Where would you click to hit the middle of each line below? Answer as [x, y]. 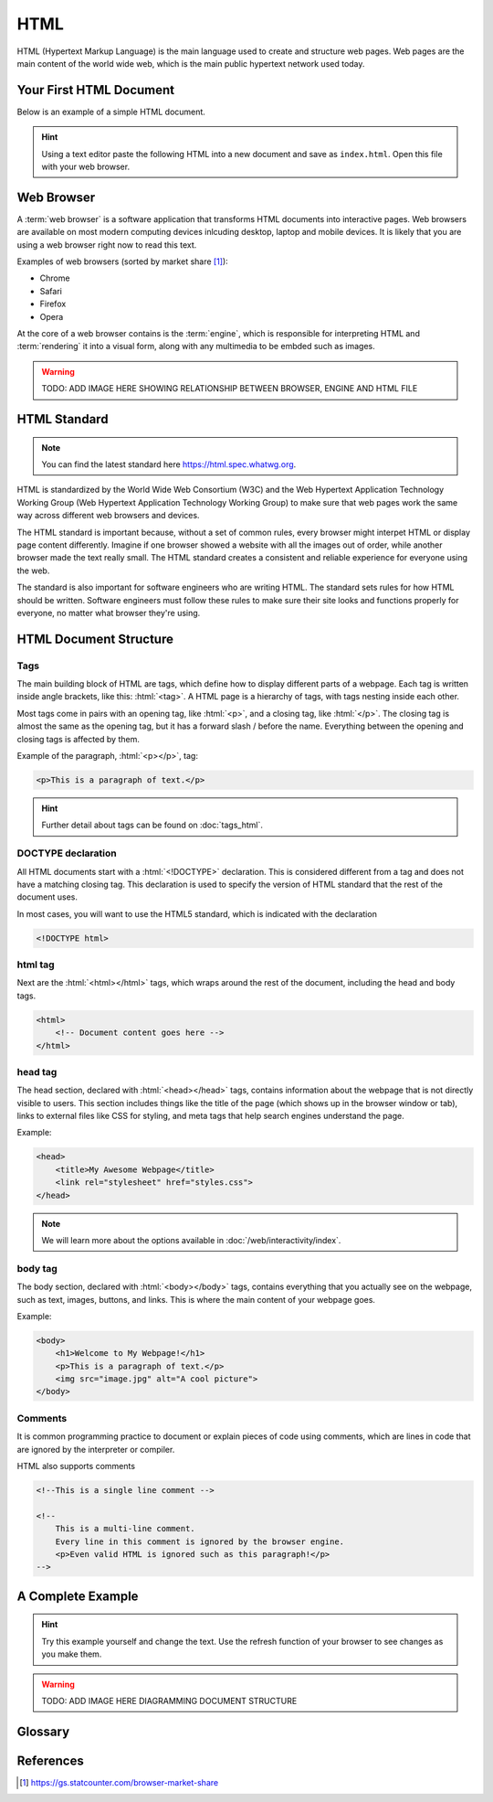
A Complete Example [78, 1596]
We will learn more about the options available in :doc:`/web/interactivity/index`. [191, 1241]
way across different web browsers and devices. [108, 516]
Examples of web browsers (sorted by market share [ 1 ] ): [122, 261]
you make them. [72, 1654]
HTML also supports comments [76, 1466]
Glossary [43, 1731]
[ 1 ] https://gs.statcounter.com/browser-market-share [119, 1782]
